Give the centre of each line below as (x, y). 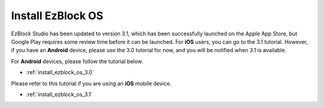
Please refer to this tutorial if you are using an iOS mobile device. (91, 83)
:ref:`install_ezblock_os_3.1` (59, 94)
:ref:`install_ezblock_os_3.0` (60, 73)
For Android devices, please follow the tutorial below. (77, 61)
